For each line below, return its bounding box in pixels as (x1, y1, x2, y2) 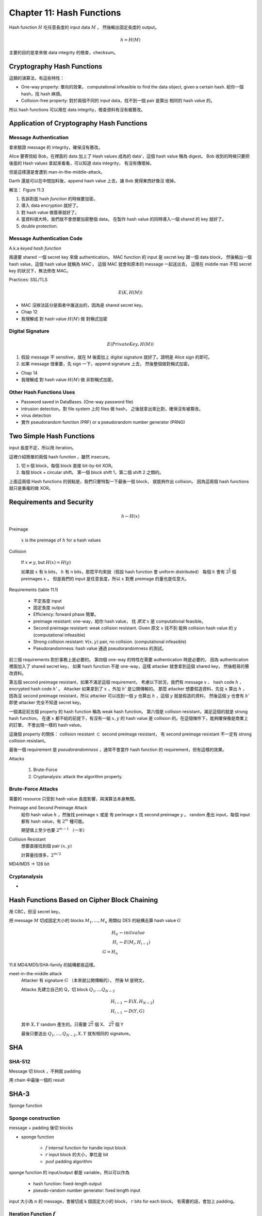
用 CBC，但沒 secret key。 (9, 909, 63, 914)
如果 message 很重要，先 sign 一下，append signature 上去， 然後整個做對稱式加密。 (21, 361, 192, 367)
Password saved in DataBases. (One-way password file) (21, 399, 133, 405)
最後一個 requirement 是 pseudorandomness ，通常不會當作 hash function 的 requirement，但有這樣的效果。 (9, 747, 227, 752)
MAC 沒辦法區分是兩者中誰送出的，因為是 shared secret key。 (21, 302, 146, 308)
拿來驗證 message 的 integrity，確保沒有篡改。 (9, 144, 103, 150)
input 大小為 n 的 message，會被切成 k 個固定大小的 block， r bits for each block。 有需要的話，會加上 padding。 (9, 1198, 237, 1204)
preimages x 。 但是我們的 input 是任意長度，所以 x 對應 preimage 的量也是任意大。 (21, 575, 189, 581)
